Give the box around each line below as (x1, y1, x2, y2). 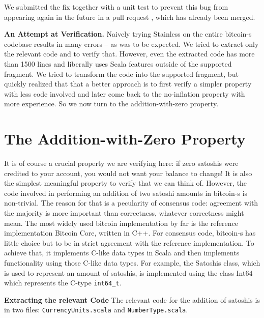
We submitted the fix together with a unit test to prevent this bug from (4, 2, 228, 12)
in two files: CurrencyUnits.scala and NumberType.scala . (4, 304, 188, 315)
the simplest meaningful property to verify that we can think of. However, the (4, 178, 247, 188)
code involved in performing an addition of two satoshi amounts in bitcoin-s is (4, 187, 248, 198)
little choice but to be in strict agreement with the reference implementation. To (4, 237, 254, 248)
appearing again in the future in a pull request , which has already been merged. (4, 11, 255, 22)
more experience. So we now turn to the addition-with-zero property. (4, 98, 219, 109)
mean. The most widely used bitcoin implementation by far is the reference (4, 217, 238, 228)
